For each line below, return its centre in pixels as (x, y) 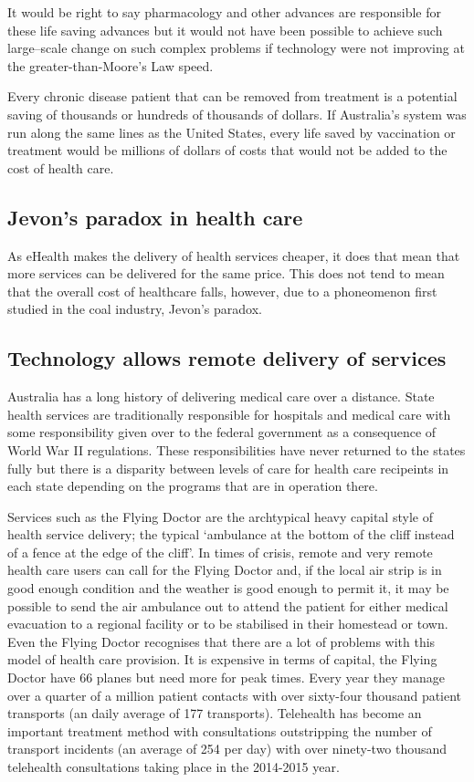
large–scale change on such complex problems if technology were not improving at (236, 48)
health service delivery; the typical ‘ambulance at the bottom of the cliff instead (231, 534)
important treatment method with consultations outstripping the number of (220, 730)
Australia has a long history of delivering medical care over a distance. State (221, 396)
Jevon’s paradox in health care (155, 217)
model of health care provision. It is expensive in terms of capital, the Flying (222, 659)
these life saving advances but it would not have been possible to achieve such (225, 30)
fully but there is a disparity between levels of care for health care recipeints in (228, 468)
